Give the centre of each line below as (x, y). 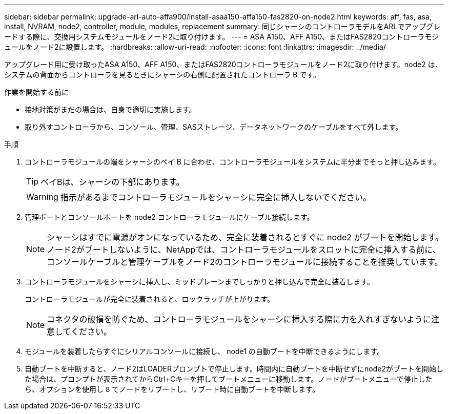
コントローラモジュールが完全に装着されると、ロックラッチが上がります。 (150, 299)
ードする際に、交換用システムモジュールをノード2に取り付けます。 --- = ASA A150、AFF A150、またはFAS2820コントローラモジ (222, 37)
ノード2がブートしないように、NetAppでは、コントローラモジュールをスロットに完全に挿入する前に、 (244, 250)
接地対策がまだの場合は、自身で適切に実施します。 (110, 109)
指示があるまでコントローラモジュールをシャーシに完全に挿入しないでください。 (216, 197)
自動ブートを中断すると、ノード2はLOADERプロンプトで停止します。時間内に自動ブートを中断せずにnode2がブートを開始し (234, 369)
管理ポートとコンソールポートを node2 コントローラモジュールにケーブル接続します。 (169, 217)
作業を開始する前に (36, 92)
